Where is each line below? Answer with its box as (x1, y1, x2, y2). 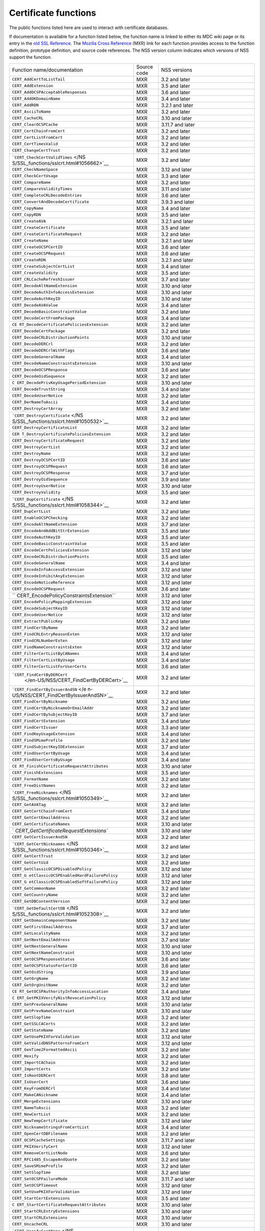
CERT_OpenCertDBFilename (12, 1131, 68, 1136)
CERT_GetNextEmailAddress (12, 937, 70, 942)
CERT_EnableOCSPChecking (12, 515, 68, 520)
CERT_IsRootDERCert (12, 1073, 56, 1078)
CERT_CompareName (12, 180, 51, 185)
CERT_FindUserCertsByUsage (12, 757, 73, 762)
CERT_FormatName (12, 777, 49, 781)
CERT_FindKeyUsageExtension (12, 731, 75, 736)
